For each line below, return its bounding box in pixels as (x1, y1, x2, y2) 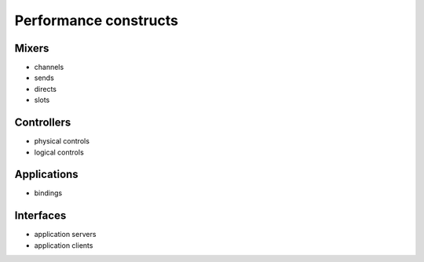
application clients (34, 240, 93, 250)
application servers (34, 230, 97, 239)
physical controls (34, 136, 90, 146)
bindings (34, 188, 63, 198)
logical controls (34, 147, 84, 157)
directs (34, 84, 57, 93)
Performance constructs (14, 12, 178, 29)
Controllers (14, 116, 71, 129)
